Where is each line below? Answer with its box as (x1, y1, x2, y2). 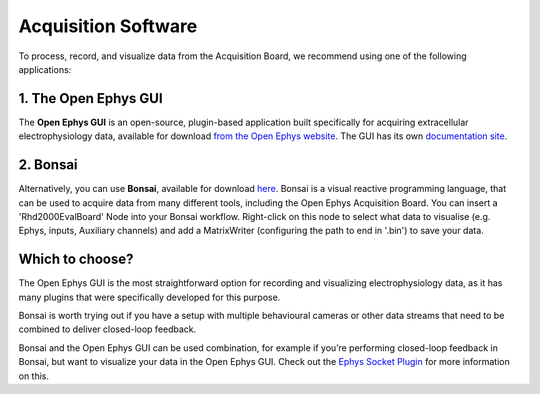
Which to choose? (18, 251, 134, 268)
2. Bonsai (18, 156, 79, 174)
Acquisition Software (18, 15, 198, 37)
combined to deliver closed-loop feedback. (18, 323, 197, 335)
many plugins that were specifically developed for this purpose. (18, 291, 281, 303)
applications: (18, 63, 72, 75)
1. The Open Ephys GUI (18, 90, 164, 107)
